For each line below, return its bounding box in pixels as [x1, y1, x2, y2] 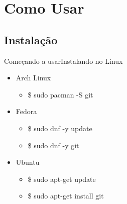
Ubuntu [16, 157, 40, 167]
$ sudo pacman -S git [28, 89, 93, 99]
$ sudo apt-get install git [28, 190, 104, 201]
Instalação [4, 32, 58, 47]
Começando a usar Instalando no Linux [4, 55, 123, 66]
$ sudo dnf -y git [28, 140, 79, 150]
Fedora [16, 106, 37, 117]
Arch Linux [16, 72, 51, 83]
